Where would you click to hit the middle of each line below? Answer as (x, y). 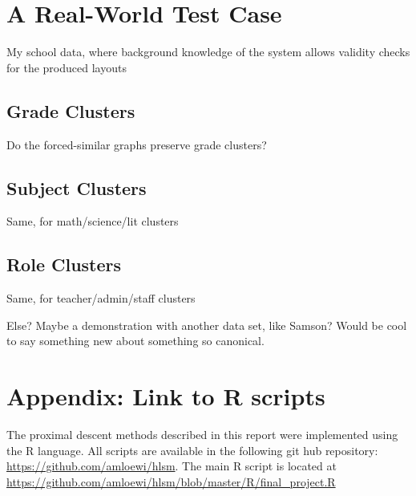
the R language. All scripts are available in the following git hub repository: (192, 450)
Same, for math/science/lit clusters (93, 221)
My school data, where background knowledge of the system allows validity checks (208, 52)
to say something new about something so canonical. (135, 341)
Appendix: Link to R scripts (166, 396)
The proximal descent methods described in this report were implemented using (202, 435)
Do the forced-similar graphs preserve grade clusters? (137, 144)
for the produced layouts (67, 67)
